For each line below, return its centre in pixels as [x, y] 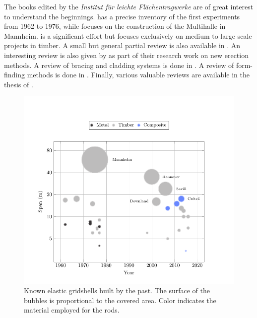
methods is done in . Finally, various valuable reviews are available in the [138, 75]
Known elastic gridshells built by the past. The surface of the [117, 290]
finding [15, 75]
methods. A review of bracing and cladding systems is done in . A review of [119, 65]
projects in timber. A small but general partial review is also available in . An [122, 45]
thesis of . [19, 84]
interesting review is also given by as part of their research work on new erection [126, 55]
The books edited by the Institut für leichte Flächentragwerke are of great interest [129, 6]
